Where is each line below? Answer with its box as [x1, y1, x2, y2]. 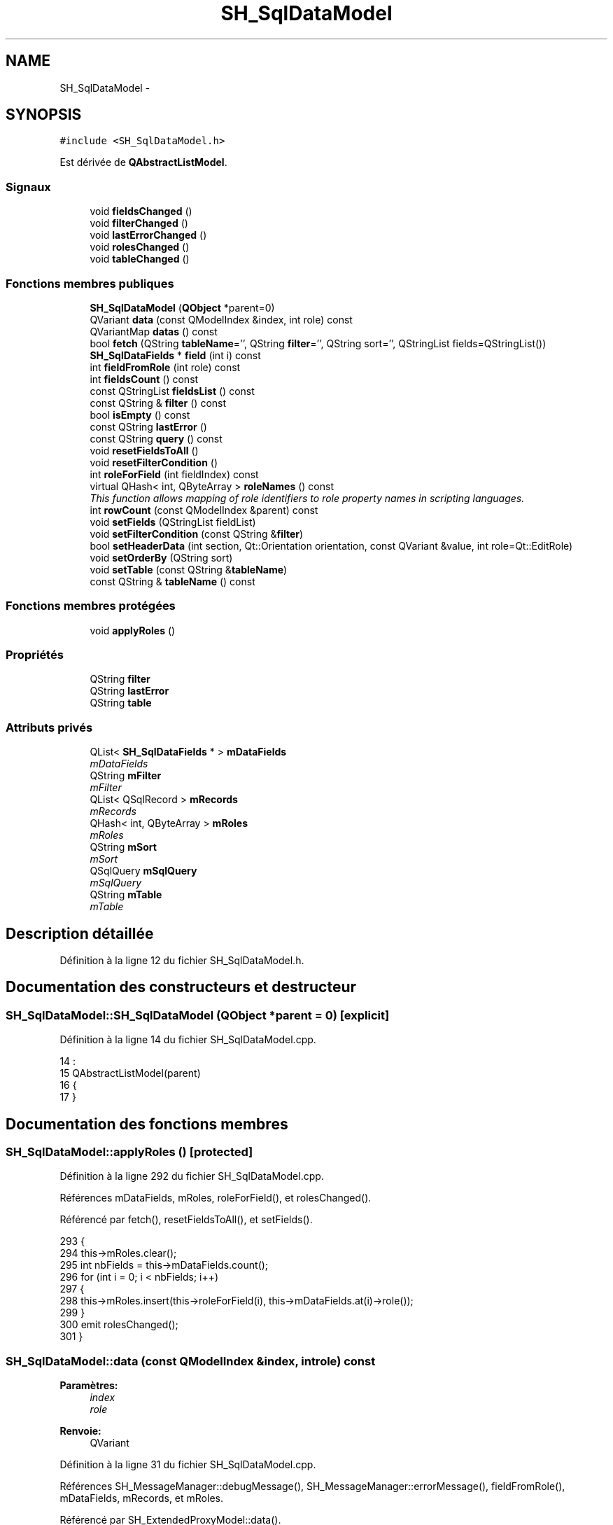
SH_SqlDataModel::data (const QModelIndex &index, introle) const [6, 1353, 376, 1368]
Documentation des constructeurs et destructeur [6, 978, 357, 996]
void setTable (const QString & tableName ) [90, 563, 288, 576]
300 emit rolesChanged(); [59, 1318, 178, 1331]
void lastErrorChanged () [90, 229, 207, 242]
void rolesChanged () [90, 241, 190, 253]
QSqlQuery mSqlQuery [90, 865, 197, 877]
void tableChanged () [90, 253, 190, 265]
